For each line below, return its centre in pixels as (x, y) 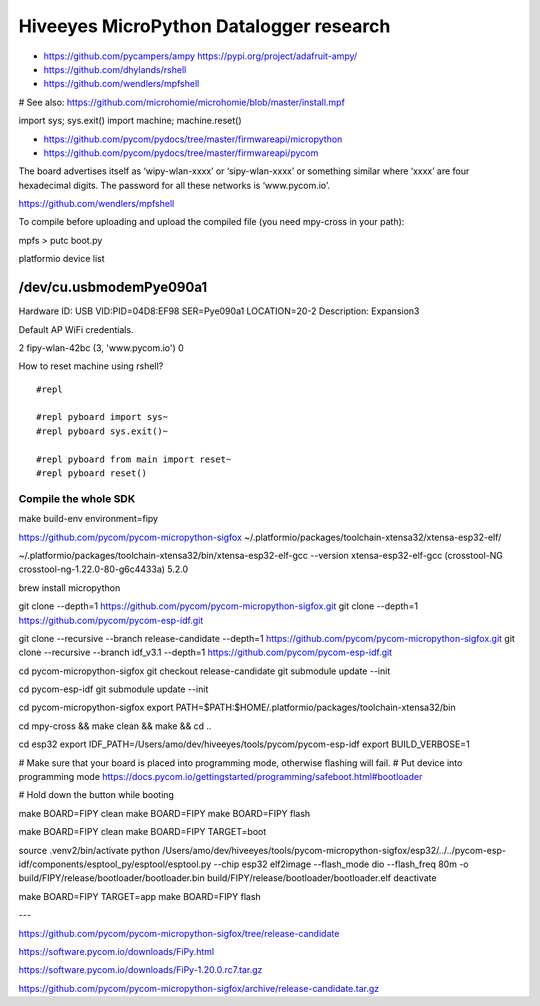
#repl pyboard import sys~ (102, 417)
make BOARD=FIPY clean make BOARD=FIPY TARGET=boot (142, 832)
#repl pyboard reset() (92, 473)
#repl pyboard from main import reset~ (134, 459)
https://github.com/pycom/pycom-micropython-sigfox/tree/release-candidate (179, 933)
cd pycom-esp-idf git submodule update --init (113, 689)
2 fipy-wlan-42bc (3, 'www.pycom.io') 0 (101, 347)
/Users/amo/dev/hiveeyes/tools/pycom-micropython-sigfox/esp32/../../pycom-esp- (334, 850)
